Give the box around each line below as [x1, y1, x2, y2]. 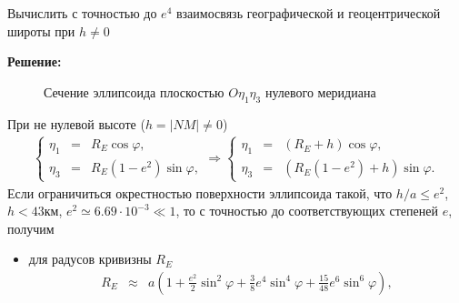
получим [7, 218, 55, 237]
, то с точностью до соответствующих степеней [175, 201, 438, 220]
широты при [7, 21, 75, 40]
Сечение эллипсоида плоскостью [44, 82, 225, 101]
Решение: [7, 52, 62, 71]
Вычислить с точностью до [7, 4, 157, 22]
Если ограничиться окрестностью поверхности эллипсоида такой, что [7, 183, 393, 202]
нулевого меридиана [264, 82, 376, 101]
